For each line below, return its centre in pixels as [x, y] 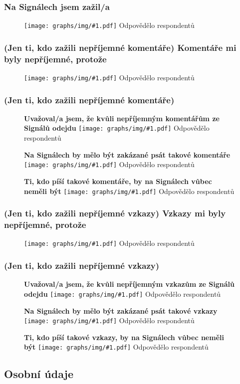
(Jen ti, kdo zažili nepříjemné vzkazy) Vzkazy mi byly [115, 213]
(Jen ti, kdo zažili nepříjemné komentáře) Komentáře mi [120, 47]
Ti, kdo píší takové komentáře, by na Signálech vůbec [118, 181]
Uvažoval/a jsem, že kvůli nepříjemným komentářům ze [122, 118]
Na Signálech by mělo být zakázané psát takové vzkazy [121, 310]
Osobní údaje [39, 374]
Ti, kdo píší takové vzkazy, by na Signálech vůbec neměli [124, 337]
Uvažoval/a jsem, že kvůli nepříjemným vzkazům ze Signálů [129, 284]
